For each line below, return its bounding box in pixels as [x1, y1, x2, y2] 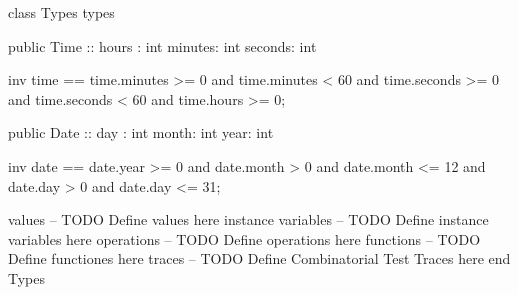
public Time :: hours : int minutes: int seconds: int [8, 35, 317, 56]
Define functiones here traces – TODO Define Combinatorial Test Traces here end [8, 248, 511, 269]
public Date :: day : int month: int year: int [8, 122, 274, 143]
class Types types [8, 2, 115, 22]
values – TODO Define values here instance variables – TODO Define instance [8, 209, 489, 230]
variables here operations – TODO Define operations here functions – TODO [8, 228, 481, 249]
